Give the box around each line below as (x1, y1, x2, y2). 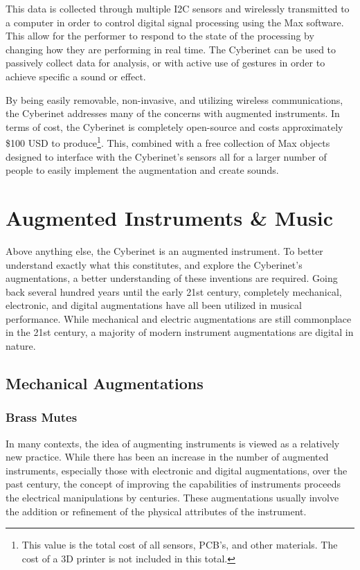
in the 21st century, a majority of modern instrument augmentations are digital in (6, 325, 354, 339)
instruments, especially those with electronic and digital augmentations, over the (6, 463, 348, 477)
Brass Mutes (6, 409, 78, 426)
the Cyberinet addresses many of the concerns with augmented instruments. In (6, 106, 340, 121)
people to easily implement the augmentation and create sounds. (6, 163, 279, 177)
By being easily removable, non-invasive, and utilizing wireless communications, (6, 92, 343, 107)
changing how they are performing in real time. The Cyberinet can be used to (6, 42, 336, 56)
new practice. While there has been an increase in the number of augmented (6, 449, 329, 464)
